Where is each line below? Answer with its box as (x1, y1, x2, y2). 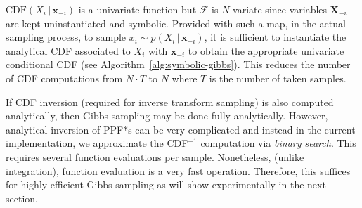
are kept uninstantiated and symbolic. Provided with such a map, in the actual (6, 15, 346, 30)
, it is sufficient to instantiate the (204, 30, 347, 44)
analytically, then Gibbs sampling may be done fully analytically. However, (6, 108, 328, 123)
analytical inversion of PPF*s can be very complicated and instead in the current (6, 122, 356, 136)
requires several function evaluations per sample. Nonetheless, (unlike (6, 149, 304, 164)
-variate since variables (229, 2, 328, 16)
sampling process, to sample (6, 30, 127, 44)
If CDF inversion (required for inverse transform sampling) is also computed (6, 94, 334, 109)
